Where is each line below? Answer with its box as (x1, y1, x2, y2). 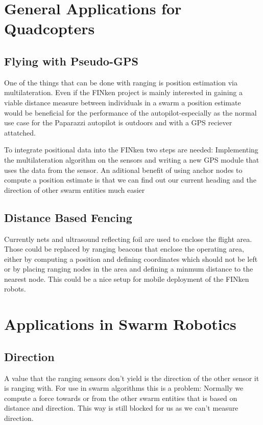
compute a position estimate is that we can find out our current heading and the (4, 174, 256, 185)
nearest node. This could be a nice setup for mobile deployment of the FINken (4, 273, 249, 284)
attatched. (4, 127, 36, 138)
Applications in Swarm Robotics (4, 314, 236, 334)
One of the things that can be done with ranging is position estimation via (4, 77, 237, 87)
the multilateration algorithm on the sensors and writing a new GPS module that (4, 154, 259, 165)
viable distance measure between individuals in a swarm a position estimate (4, 97, 241, 107)
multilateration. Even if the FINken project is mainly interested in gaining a (4, 87, 243, 98)
